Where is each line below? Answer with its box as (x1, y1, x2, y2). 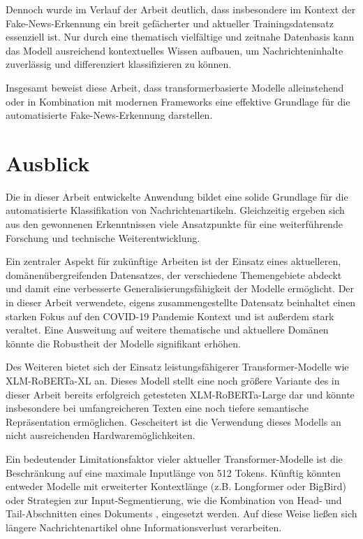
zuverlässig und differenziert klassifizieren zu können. (6, 57, 232, 71)
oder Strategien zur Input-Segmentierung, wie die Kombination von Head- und (6, 492, 342, 507)
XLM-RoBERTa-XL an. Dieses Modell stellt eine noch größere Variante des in (6, 373, 340, 387)
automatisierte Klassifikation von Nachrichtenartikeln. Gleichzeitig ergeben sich (6, 203, 345, 217)
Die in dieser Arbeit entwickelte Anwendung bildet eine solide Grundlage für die (6, 189, 348, 203)
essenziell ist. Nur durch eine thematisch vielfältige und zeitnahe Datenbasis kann (6, 29, 355, 44)
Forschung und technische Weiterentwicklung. (6, 230, 200, 245)
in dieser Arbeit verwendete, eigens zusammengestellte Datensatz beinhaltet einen (6, 295, 356, 310)
